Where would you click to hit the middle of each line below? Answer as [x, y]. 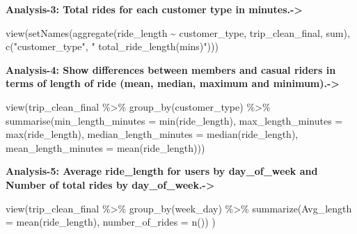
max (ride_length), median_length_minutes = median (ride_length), [152, 134]
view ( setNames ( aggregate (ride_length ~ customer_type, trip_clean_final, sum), [178, 32]
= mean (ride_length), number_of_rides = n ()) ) [111, 222]
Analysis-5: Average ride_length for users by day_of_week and [162, 171]
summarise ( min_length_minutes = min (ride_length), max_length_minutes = [174, 120]
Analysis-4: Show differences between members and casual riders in [171, 69]
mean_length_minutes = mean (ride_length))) [105, 147]
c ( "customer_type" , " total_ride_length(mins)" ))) [112, 46]
